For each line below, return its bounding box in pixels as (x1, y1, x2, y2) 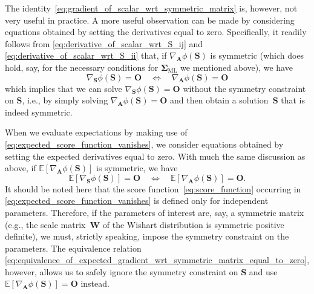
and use (249, 265, 278, 278)
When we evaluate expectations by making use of (5, 126, 188, 139)
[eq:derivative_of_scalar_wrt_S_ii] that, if (5, 49, 167, 62)
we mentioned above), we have (180, 60, 293, 73)
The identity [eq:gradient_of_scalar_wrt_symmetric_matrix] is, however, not (5, 2, 298, 14)
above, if (5, 162, 36, 174)
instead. (80, 277, 110, 290)
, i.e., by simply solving (22, 94, 108, 106)
